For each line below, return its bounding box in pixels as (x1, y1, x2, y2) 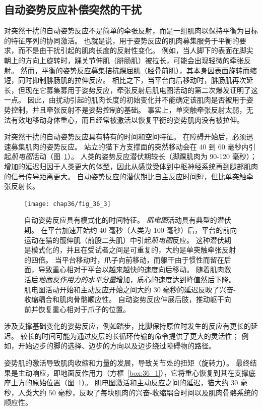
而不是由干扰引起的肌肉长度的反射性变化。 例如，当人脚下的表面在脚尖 (18, 45, 253, 56)
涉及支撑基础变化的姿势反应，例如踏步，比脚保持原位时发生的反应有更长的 (4, 321, 251, 331)
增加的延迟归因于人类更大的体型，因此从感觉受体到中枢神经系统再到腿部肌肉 (4, 161, 258, 171)
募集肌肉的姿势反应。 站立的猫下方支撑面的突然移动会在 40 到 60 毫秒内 (11, 141, 249, 151)
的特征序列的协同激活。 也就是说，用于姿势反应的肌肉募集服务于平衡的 (4, 35, 239, 45)
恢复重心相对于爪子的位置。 (38, 303, 130, 314)
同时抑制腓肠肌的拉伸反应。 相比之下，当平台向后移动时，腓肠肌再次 (18, 75, 246, 85)
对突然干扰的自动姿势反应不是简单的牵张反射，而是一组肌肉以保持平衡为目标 (4, 25, 258, 36)
